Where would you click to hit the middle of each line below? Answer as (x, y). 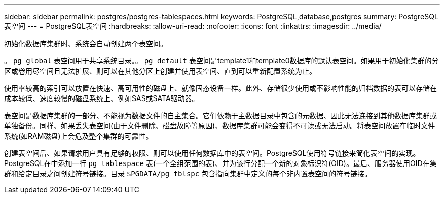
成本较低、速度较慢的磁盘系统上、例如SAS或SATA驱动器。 (102, 98)
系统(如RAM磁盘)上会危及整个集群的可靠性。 (79, 136)
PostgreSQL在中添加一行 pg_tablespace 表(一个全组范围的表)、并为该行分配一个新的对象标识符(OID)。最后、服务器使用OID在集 (220, 163)
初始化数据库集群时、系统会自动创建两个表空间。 (86, 43)
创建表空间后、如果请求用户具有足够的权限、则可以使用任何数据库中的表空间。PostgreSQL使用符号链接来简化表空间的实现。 (212, 153)
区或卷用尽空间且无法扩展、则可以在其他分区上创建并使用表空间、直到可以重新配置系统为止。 (160, 71)
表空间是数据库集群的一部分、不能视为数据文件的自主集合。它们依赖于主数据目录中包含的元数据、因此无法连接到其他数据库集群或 (220, 115)
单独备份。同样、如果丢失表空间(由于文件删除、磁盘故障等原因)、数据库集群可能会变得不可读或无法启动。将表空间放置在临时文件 (220, 126)
